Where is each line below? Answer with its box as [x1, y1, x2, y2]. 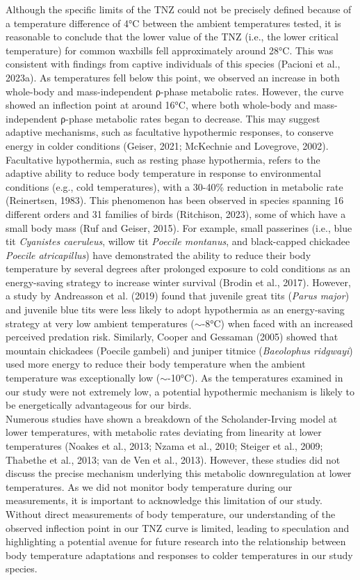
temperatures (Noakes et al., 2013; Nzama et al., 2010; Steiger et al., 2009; [6, 439, 323, 453]
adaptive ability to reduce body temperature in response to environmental [6, 166, 321, 180]
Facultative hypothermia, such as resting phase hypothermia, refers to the [6, 152, 320, 166]
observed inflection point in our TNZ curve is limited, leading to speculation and [6, 520, 350, 535]
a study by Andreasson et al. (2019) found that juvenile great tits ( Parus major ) [6, 288, 350, 303]
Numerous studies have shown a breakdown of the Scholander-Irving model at [6, 411, 338, 425]
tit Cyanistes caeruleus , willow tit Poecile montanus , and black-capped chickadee [6, 234, 350, 249]
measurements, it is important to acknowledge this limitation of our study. [6, 493, 322, 508]
